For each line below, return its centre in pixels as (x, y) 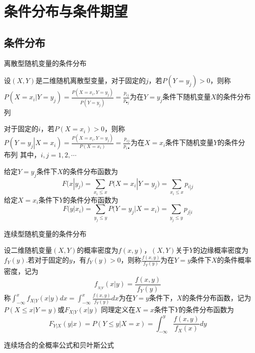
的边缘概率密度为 (221, 250)
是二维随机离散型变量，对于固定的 (91, 80)
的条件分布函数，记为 (217, 298)
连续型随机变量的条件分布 (45, 233)
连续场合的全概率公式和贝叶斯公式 (59, 345)
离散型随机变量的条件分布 (45, 63)
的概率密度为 (98, 250)
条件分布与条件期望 (66, 11)
